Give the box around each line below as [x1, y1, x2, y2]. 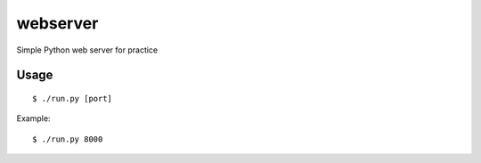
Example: [16, 113, 51, 124]
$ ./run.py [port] [32, 94, 113, 103]
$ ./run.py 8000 [32, 134, 103, 144]
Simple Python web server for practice [16, 45, 159, 55]
